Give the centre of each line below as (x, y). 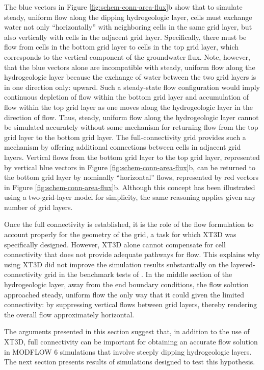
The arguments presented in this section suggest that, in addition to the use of (127, 331)
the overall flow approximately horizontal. (69, 314)
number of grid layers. (38, 207)
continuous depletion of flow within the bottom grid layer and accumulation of (127, 97)
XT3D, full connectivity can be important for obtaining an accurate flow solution (131, 341)
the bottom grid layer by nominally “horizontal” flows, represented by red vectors (131, 177)
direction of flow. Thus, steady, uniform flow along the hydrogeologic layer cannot (131, 117)
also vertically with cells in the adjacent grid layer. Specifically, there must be (125, 37)
